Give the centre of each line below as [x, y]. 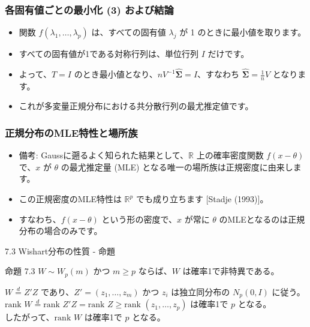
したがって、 [30, 317]
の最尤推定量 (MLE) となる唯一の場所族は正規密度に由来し [177, 166]
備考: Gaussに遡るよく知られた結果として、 [104, 155]
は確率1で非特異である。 [231, 271]
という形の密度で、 [139, 219]
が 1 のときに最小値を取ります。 [243, 32]
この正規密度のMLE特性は [70, 199]
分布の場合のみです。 [61, 231]
